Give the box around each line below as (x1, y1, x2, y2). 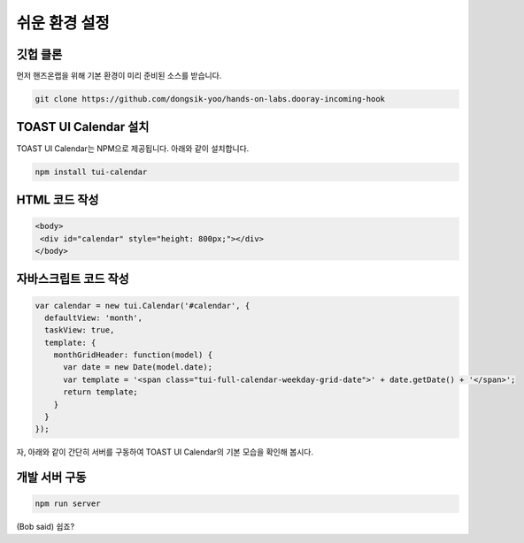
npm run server (35, 499, 101, 509)
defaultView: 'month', (44, 312, 143, 323)
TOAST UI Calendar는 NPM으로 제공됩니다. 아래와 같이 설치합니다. (16, 142, 250, 154)
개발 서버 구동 (16, 470, 87, 486)
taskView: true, (44, 325, 115, 335)
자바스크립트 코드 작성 (16, 271, 130, 287)
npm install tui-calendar (35, 166, 148, 177)
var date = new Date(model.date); (63, 363, 212, 372)
